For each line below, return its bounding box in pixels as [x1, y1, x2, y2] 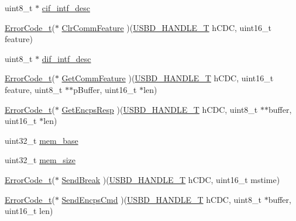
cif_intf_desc [42, 2, 90, 13]
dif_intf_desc [42, 52, 91, 64]
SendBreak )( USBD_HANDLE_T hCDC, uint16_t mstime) [61, 173, 280, 185]
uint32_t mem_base [5, 134, 78, 146]
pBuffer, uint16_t [73, 83, 137, 95]
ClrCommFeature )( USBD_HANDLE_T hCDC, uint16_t [61, 21, 272, 33]
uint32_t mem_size [5, 154, 76, 166]
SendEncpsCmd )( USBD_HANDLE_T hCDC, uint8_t [61, 193, 261, 205]
